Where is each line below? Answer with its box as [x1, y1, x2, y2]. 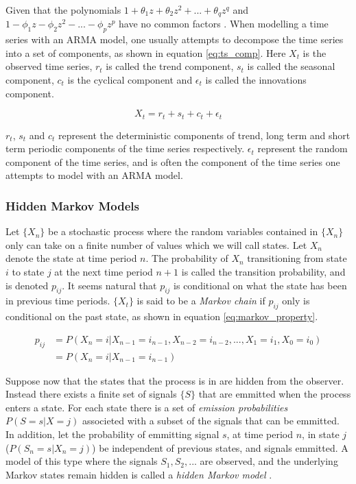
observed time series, [5, 59, 93, 73]
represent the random [257, 141, 348, 156]
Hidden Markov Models [5, 197, 139, 214]
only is [282, 293, 310, 308]
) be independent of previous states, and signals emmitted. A [92, 440, 348, 455]
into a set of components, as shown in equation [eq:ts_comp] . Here [5, 45, 286, 60]
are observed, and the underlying [200, 454, 338, 468]
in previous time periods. [5, 293, 110, 308]
